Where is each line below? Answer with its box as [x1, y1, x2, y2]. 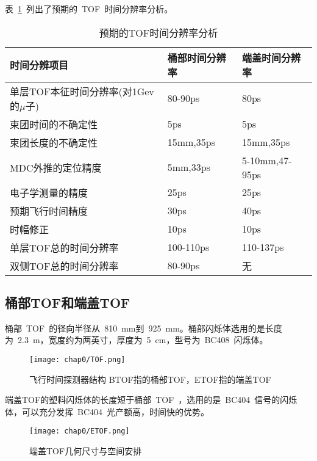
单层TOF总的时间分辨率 [10, 240, 119, 255]
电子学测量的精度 [10, 185, 88, 200]
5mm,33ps [167, 160, 210, 175]
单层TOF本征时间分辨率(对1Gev [10, 84, 154, 98]
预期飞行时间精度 [10, 203, 88, 218]
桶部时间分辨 [167, 50, 226, 65]
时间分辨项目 [10, 57, 69, 72]
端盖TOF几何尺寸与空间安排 [29, 445, 142, 457]
